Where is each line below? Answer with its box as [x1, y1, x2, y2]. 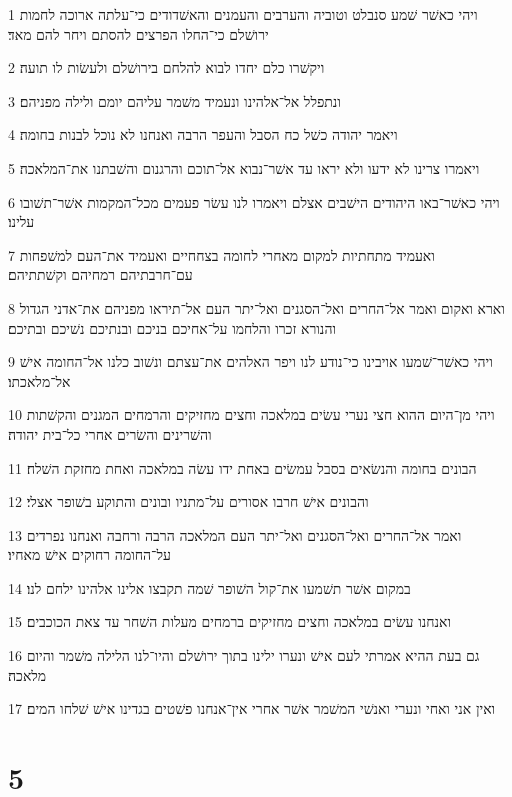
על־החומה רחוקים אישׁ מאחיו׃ [8, 544, 171, 565]
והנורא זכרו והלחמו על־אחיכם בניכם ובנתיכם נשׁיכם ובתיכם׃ [8, 317, 337, 338]
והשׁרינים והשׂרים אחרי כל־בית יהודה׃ [8, 423, 212, 444]
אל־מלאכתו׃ [8, 370, 71, 391]
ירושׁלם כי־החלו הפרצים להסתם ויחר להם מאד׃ [8, 23, 269, 44]
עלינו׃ [8, 211, 35, 232]
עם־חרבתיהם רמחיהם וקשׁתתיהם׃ [8, 264, 193, 285]
